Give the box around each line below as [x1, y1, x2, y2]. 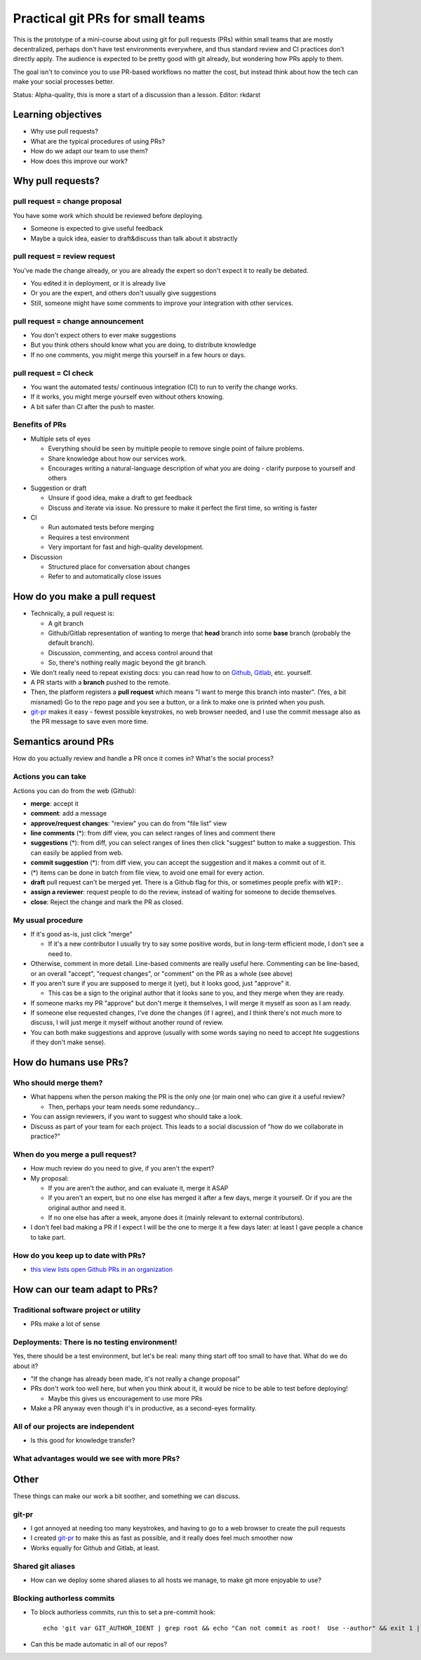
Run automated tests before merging [48, 523, 154, 532]
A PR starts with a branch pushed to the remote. [30, 678, 171, 686]
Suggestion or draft [30, 484, 87, 492]
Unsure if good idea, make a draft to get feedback [48, 494, 193, 502]
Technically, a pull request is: [30, 609, 115, 618]
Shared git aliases [13, 1561, 76, 1571]
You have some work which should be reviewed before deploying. [13, 211, 203, 219]
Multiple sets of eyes [30, 435, 91, 443]
